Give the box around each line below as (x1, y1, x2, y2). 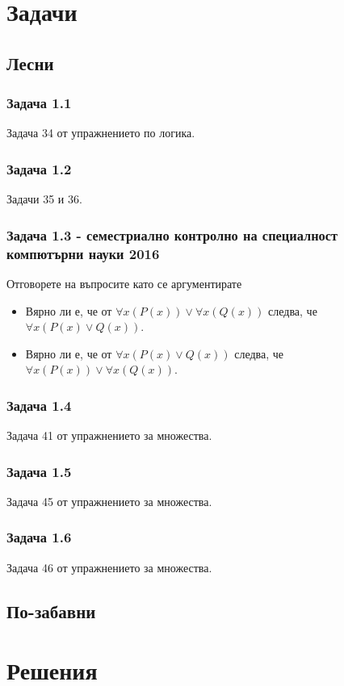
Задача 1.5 (6, 461, 72, 481)
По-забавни (6, 598, 96, 623)
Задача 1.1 (6, 93, 72, 113)
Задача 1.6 (6, 527, 72, 547)
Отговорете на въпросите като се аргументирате (6, 274, 242, 291)
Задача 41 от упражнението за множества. (6, 427, 212, 444)
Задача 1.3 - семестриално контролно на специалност (6, 224, 338, 245)
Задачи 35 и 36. (6, 190, 82, 207)
